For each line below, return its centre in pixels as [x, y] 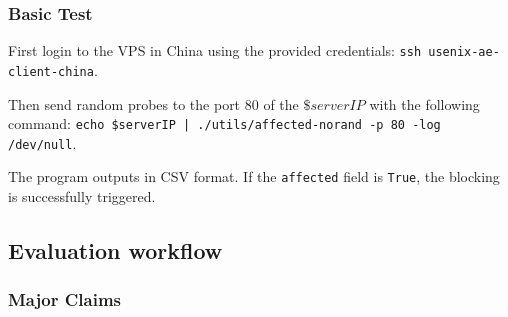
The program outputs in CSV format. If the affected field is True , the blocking [254, 176]
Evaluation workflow [115, 250]
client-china [51, 71]
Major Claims [64, 299]
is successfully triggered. [82, 196]
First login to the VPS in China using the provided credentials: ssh [215, 50]
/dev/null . [42, 142]
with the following [424, 103]
